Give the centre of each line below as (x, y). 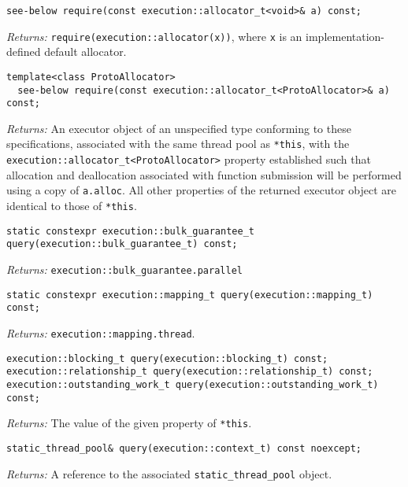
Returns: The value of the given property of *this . (129, 423)
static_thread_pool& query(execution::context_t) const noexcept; (184, 448)
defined (24, 52)
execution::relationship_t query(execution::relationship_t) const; (190, 372)
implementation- (345, 36)
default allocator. (85, 52)
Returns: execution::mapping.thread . (101, 332)
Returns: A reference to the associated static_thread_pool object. (169, 473)
